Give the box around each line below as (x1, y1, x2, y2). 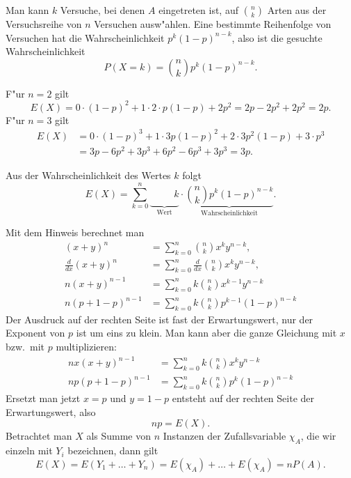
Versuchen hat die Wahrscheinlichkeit (6, 30, 165, 45)
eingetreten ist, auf (158, 3, 238, 17)
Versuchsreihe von (6, 17, 82, 31)
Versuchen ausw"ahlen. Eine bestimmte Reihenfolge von (94, 17, 332, 31)
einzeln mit (6, 443, 53, 458)
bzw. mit (6, 339, 44, 354)
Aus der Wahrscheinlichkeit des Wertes (6, 168, 171, 183)
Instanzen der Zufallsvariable (163, 429, 286, 443)
